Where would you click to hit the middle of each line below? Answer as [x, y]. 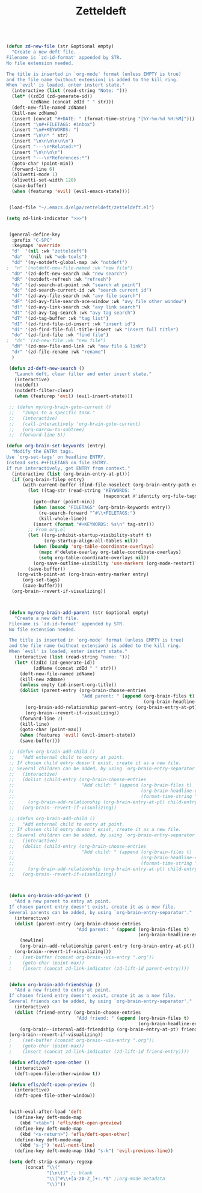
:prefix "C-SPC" [32, 240]
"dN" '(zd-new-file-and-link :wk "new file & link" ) [79, 346]
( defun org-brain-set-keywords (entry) [56, 446]
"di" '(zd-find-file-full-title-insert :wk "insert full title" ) [95, 330]
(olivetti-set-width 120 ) [44, 180]
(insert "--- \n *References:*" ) [51, 158]
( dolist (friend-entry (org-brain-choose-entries [78, 1012]
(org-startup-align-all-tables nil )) [91, 541]
